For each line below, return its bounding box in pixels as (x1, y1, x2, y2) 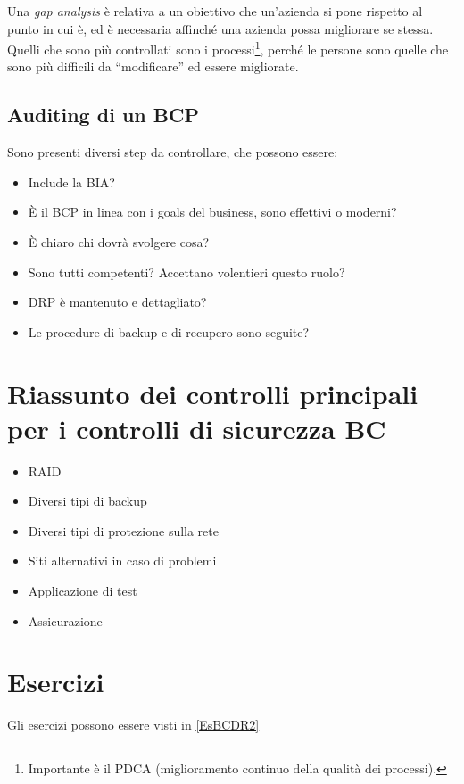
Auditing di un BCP (7, 101, 199, 128)
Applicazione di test (28, 582, 137, 600)
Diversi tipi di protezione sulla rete (28, 521, 219, 540)
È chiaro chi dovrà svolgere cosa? (28, 233, 210, 252)
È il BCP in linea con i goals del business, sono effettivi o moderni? (28, 202, 397, 221)
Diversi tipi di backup (28, 491, 147, 510)
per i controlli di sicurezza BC (7, 409, 386, 446)
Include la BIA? (28, 172, 115, 191)
